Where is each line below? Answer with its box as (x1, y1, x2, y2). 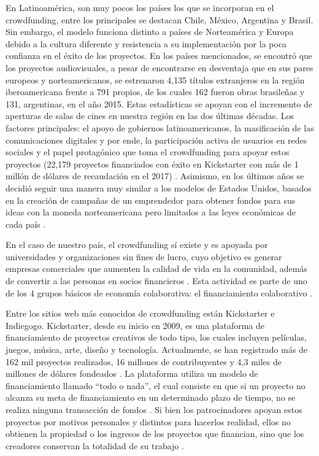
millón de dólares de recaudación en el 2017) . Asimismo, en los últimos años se (6, 169, 304, 182)
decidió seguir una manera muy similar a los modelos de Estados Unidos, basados (6, 181, 312, 194)
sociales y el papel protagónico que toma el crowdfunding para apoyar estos (6, 145, 290, 158)
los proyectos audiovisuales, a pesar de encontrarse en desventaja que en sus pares (6, 61, 313, 74)
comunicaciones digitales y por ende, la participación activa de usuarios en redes (6, 133, 307, 146)
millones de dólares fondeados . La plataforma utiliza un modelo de (6, 367, 258, 380)
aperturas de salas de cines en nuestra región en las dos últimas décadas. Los (6, 109, 294, 122)
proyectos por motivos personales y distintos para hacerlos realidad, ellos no (6, 415, 291, 428)
